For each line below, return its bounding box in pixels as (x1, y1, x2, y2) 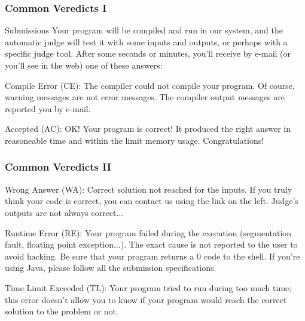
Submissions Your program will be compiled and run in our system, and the (5, 24, 283, 36)
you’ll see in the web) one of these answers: (5, 59, 163, 71)
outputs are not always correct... (5, 206, 124, 218)
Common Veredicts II (5, 159, 111, 174)
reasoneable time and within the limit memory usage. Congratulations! (5, 134, 264, 146)
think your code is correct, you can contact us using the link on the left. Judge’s (5, 195, 299, 207)
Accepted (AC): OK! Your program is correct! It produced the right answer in (5, 122, 291, 135)
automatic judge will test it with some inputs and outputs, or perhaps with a (5, 35, 288, 48)
